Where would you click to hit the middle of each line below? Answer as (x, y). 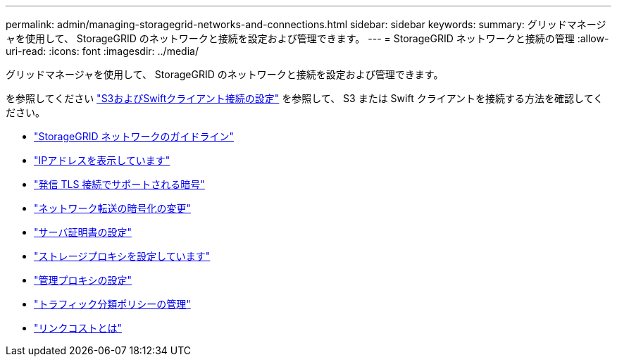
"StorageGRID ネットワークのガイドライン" (134, 136)
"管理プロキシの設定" (83, 280)
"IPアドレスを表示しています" (102, 160)
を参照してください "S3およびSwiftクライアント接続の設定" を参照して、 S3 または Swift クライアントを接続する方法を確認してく (305, 98)
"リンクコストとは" (78, 328)
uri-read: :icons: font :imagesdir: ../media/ (102, 51)
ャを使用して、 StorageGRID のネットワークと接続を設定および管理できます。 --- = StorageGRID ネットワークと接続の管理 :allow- (307, 38)
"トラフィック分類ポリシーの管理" (112, 304)
